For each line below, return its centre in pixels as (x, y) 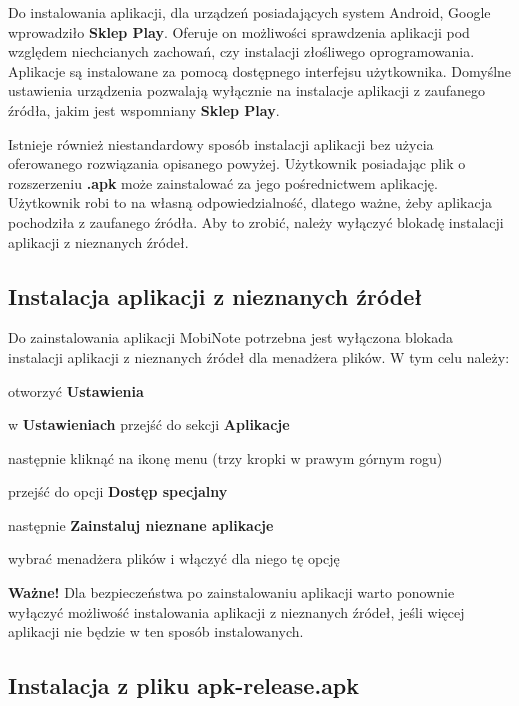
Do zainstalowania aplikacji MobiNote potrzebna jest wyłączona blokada (230, 337)
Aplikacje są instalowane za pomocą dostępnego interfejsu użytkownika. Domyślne (260, 70)
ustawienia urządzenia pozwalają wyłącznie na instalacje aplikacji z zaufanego (247, 90)
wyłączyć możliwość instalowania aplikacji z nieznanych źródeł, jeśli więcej (236, 611)
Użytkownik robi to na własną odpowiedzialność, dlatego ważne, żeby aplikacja (250, 202)
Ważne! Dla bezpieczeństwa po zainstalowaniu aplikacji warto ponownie (231, 592)
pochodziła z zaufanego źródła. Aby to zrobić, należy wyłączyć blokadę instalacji (256, 221)
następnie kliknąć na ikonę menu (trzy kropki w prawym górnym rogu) (225, 457)
